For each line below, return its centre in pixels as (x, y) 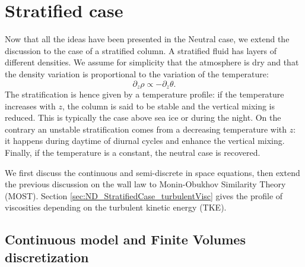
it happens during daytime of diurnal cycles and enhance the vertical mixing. (145, 141)
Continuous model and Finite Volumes (125, 239)
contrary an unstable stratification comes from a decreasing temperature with (146, 129)
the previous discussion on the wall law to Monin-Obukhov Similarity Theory (145, 184)
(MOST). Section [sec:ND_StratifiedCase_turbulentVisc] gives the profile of (144, 195)
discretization (47, 257)
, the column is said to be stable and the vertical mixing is (169, 106)
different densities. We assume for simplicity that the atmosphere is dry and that (152, 62)
